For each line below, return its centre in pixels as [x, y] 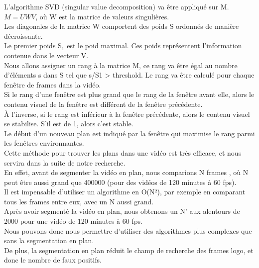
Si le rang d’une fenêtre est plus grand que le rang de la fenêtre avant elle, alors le [129, 94]
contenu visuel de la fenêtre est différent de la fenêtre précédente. [103, 104]
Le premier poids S [33, 45]
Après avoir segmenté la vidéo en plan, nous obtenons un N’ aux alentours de [122, 211]
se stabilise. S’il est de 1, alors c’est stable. [69, 124]
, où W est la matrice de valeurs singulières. [102, 16]
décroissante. [23, 36]
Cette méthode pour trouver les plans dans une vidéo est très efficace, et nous [123, 152]
